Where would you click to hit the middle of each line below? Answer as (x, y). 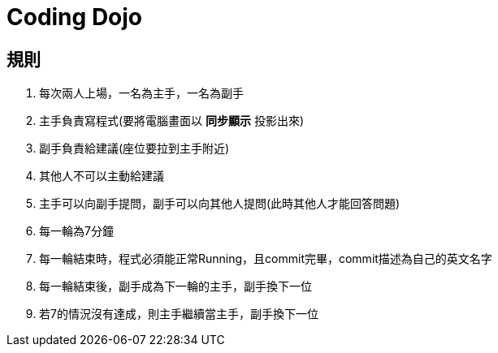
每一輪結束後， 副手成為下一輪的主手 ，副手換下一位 (175, 286)
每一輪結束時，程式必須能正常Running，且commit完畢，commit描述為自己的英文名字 (266, 259)
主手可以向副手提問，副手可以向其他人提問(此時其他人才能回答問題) (220, 204)
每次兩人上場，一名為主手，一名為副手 (141, 93)
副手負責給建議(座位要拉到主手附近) (134, 149)
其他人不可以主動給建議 (102, 176)
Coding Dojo (75, 17)
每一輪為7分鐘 (76, 231)
